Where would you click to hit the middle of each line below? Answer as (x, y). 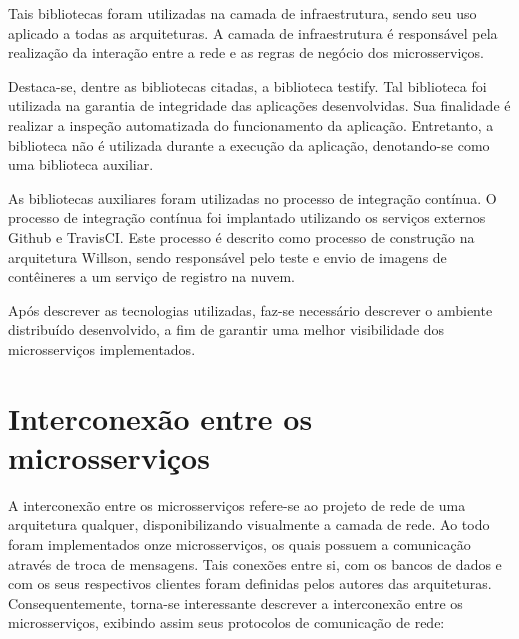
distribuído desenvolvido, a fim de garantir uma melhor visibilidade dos (226, 329)
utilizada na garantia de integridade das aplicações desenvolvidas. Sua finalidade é (259, 105)
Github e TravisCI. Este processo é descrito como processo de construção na (241, 236)
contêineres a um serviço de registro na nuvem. (151, 276)
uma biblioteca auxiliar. (81, 164)
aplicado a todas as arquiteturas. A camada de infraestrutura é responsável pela (253, 32)
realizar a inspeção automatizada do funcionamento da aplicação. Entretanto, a (251, 124)
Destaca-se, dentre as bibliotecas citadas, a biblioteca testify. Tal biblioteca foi (247, 85)
